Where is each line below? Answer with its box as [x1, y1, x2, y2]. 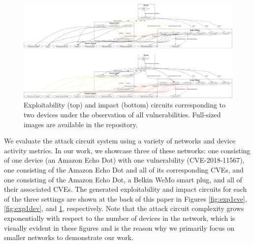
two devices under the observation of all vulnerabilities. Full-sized [24, 109, 221, 120]
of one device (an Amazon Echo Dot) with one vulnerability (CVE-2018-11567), [4, 155, 245, 165]
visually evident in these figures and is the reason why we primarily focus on [4, 222, 235, 233]
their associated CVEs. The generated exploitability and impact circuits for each [4, 184, 247, 194]
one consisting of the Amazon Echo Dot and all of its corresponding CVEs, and [4, 165, 244, 175]
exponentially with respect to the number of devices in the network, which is [4, 213, 235, 223]
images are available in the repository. [24, 119, 138, 129]
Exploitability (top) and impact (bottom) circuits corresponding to [24, 100, 226, 110]
